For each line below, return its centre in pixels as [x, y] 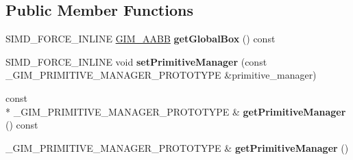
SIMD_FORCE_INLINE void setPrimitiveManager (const [136, 61]
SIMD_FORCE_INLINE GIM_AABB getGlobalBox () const [141, 39]
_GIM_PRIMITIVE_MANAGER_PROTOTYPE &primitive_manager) [161, 75]
